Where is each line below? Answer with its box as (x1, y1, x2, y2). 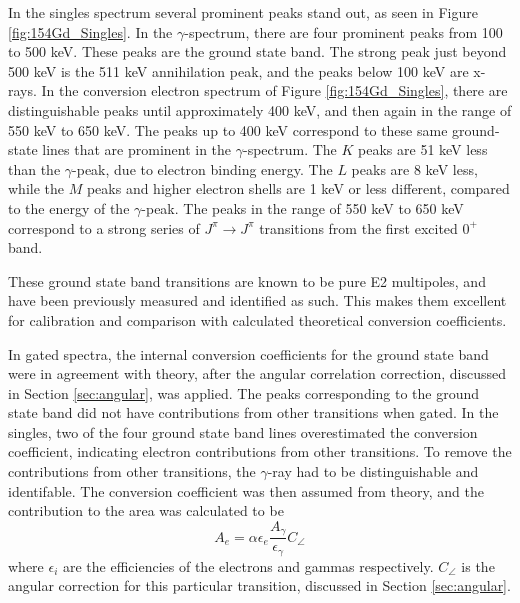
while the (8, 178, 64, 199)
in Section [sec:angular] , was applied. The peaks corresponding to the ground (8, 382, 480, 403)
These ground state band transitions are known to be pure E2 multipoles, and (8, 270, 486, 291)
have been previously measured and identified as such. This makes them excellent (8, 290, 507, 311)
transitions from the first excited (259, 217, 458, 238)
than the (8, 158, 61, 179)
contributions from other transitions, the (8, 461, 256, 482)
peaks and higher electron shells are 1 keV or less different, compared (86, 178, 510, 199)
